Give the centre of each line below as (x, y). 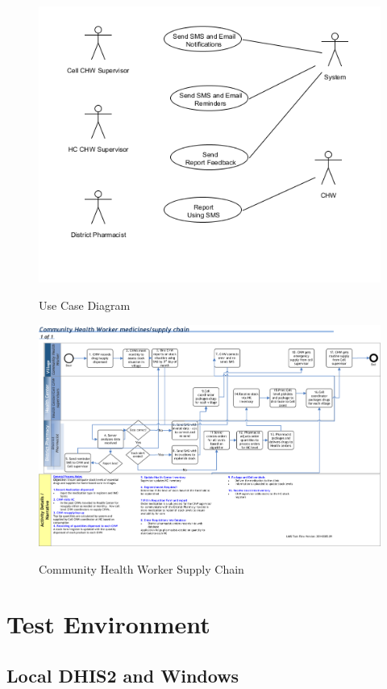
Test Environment (108, 624)
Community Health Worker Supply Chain (141, 568)
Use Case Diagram (85, 305)
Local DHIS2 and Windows (123, 675)
